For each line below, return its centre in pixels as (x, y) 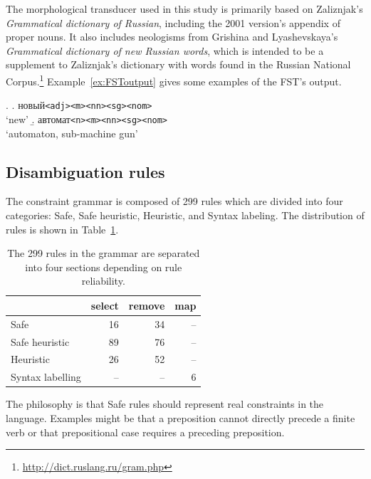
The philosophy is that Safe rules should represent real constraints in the (165, 404)
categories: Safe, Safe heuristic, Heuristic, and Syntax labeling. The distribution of (185, 215)
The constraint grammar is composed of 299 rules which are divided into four (174, 201)
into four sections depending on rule (104, 267)
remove (147, 305)
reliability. (103, 281)
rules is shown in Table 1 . (62, 229)
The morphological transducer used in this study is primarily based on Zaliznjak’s (184, 9)
